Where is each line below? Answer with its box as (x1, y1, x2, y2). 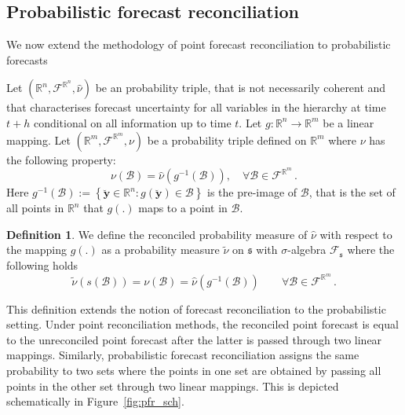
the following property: (6, 151, 116, 167)
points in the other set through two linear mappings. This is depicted (6, 377, 339, 394)
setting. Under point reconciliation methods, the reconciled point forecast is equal (6, 316, 399, 332)
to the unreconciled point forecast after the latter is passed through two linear (6, 331, 382, 347)
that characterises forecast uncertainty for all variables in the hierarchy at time (6, 99, 386, 116)
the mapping (6, 241, 67, 258)
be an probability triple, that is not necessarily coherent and (95, 79, 386, 96)
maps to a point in (138, 200, 228, 216)
